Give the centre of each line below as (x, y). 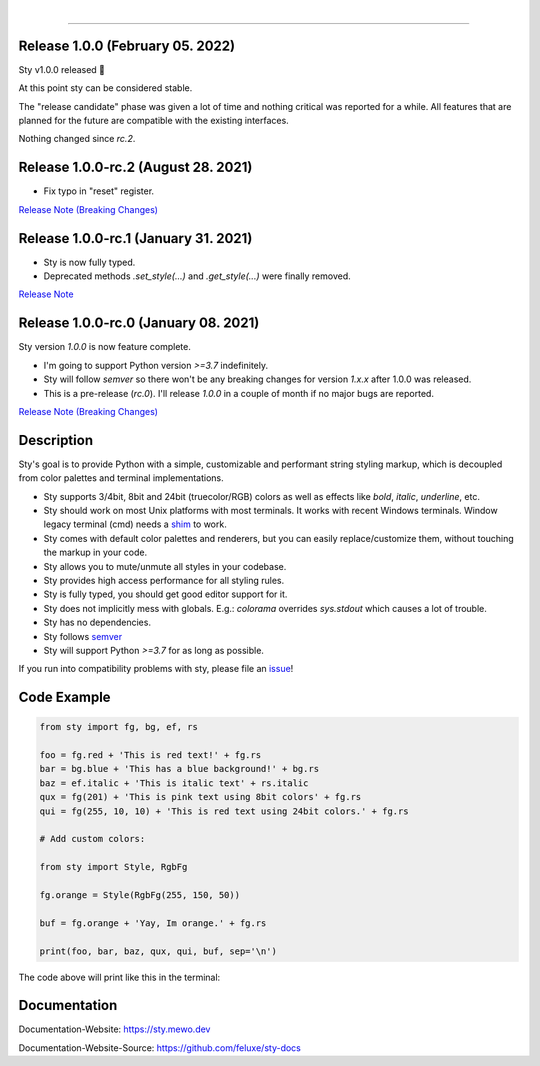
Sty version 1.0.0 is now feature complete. (105, 347)
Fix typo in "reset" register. (99, 191)
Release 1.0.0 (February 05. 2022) (126, 45)
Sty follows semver (83, 636)
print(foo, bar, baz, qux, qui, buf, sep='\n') (158, 951)
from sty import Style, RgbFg (113, 867)
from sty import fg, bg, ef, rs (119, 727)
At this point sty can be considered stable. (105, 88)
